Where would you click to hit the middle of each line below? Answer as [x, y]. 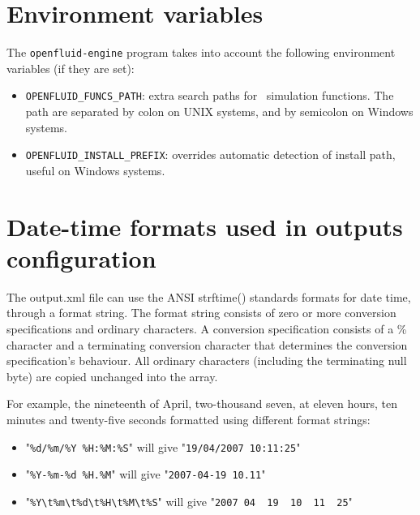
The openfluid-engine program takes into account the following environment [201, 52]
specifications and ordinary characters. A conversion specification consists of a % [207, 328]
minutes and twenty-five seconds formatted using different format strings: [189, 419]
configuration [81, 257]
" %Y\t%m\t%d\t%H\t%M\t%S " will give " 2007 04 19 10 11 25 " [189, 501]
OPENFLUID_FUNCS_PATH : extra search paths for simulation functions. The [210, 95]
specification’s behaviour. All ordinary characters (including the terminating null [207, 360]
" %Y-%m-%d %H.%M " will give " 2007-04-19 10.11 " [146, 474]
